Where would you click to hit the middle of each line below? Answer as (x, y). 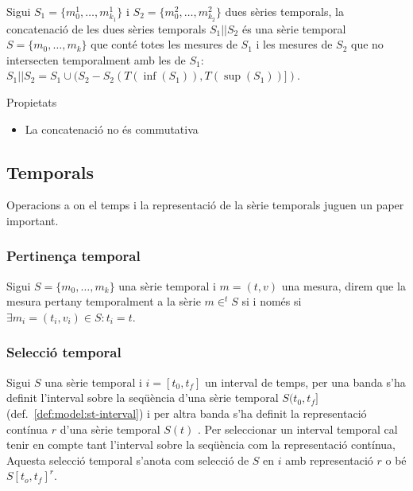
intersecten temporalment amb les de (96, 59)
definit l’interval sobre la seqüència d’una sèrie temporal (143, 397)
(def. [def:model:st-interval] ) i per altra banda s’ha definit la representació (187, 413)
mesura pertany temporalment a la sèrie (104, 301)
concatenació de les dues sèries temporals (106, 28)
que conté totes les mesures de (164, 44)
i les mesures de (294, 44)
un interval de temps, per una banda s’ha (305, 382)
